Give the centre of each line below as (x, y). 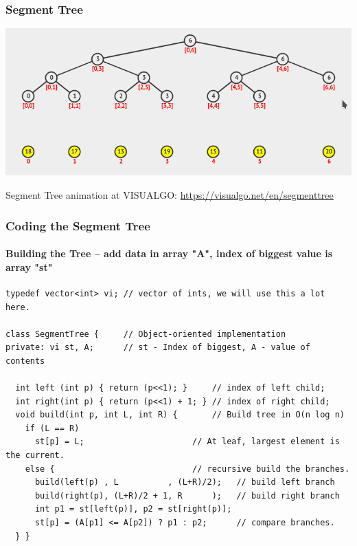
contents (25, 361)
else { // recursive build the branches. (187, 469)
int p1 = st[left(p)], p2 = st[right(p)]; (133, 509)
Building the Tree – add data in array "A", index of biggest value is (169, 253)
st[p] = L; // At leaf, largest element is (187, 442)
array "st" (29, 266)
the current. (35, 456)
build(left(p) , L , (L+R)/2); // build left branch (185, 482)
